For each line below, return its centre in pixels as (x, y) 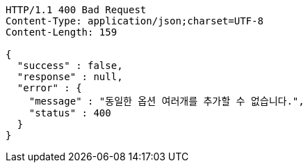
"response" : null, (70, 77)
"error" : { (49, 88)
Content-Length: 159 (62, 32)
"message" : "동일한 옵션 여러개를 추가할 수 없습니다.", (167, 101)
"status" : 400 (70, 113)
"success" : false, (70, 66)
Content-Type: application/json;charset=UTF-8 (135, 21)
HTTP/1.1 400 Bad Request (76, 10)
